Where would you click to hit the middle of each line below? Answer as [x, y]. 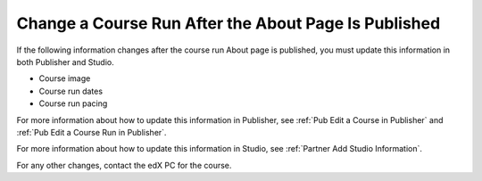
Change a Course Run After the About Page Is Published [229, 23]
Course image [65, 78]
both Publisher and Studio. [66, 62]
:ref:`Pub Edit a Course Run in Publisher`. [91, 132]
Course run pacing [73, 103]
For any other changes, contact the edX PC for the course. [124, 165]
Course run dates [71, 91]
